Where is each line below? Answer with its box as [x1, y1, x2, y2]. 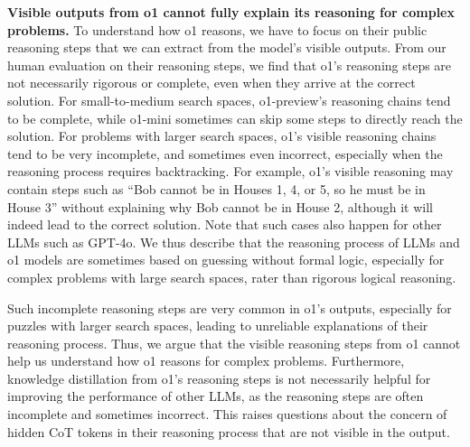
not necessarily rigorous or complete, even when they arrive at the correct [7, 73, 416, 92]
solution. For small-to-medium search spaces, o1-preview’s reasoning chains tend [7, 90, 451, 109]
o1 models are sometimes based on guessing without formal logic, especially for [7, 250, 445, 269]
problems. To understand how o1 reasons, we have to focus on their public [7, 20, 428, 39]
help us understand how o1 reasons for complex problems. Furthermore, [7, 351, 405, 370]
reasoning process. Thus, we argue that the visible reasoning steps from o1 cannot [7, 333, 461, 352]
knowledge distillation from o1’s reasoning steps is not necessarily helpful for [7, 368, 431, 387]
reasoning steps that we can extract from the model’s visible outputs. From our [7, 38, 446, 57]
